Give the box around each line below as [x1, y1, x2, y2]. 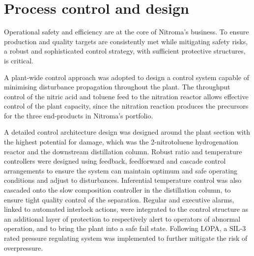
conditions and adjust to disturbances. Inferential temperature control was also [4, 175, 242, 185]
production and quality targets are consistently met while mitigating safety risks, [4, 36, 248, 46]
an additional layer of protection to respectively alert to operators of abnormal [4, 213, 241, 224]
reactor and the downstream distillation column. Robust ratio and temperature [4, 146, 242, 156]
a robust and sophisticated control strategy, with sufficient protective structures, [4, 46, 246, 56]
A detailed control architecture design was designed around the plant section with [4, 127, 250, 137]
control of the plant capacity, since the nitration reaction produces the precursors [4, 101, 249, 111]
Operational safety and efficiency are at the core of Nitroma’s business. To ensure [4, 27, 249, 37]
